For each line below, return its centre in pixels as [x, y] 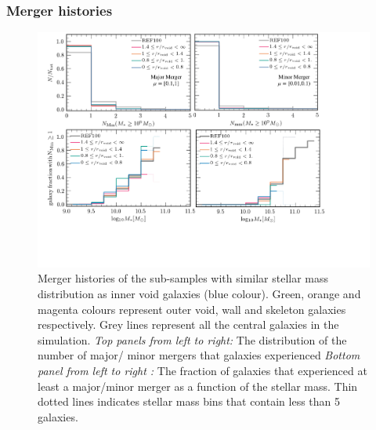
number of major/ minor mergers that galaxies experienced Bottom [199, 355]
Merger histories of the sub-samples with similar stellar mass [183, 278]
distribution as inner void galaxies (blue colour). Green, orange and [199, 294]
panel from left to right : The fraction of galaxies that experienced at [202, 371]
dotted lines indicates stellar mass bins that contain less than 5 [189, 401]
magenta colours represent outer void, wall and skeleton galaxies [192, 309]
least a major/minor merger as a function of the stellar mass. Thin [198, 386]
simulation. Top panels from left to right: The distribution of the [192, 339]
